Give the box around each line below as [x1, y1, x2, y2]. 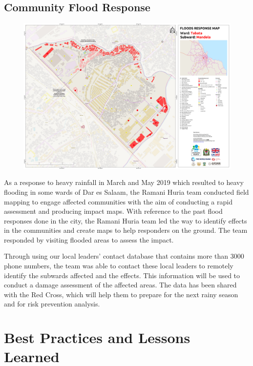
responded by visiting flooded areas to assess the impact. [4, 234, 174, 244]
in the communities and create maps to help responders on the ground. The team [4, 225, 248, 235]
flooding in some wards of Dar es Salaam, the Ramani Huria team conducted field [4, 186, 249, 197]
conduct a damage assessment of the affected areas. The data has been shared [4, 280, 237, 290]
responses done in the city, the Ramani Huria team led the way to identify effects [4, 215, 247, 225]
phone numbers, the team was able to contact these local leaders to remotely [4, 261, 233, 271]
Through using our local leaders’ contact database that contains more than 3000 [4, 251, 244, 261]
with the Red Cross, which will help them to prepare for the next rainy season [4, 289, 238, 299]
